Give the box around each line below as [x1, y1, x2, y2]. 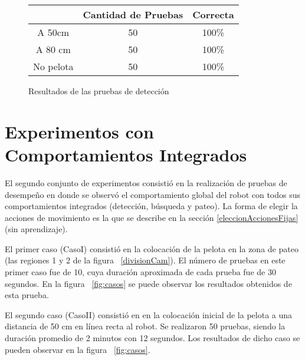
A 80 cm [35, 42, 71, 56]
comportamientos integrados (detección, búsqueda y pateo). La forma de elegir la [5, 200, 298, 212]
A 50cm [37, 25, 70, 39]
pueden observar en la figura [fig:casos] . [5, 343, 150, 355]
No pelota [33, 60, 74, 73]
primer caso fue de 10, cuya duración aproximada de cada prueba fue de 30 [5, 266, 276, 278]
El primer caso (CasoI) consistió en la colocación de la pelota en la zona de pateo [5, 242, 299, 255]
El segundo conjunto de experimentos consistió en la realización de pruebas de [5, 176, 287, 189]
